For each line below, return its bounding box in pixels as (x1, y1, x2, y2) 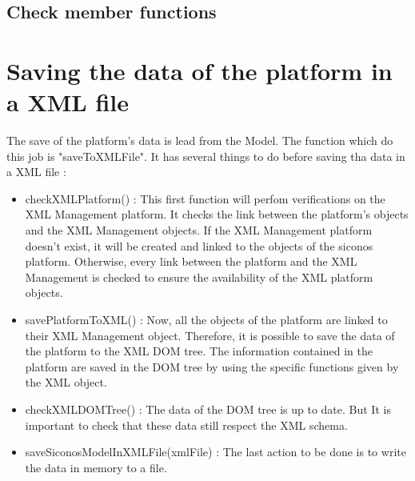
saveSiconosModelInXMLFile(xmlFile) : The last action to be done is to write (25, 443, 406, 460)
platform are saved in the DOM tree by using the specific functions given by (25, 358, 399, 375)
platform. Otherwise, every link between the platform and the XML (25, 253, 357, 270)
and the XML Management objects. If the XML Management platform (25, 222, 373, 238)
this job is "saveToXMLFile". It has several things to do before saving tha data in (6, 147, 405, 164)
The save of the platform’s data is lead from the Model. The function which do (6, 132, 393, 149)
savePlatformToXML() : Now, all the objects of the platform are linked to (25, 311, 388, 328)
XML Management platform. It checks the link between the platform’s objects (25, 206, 409, 222)
